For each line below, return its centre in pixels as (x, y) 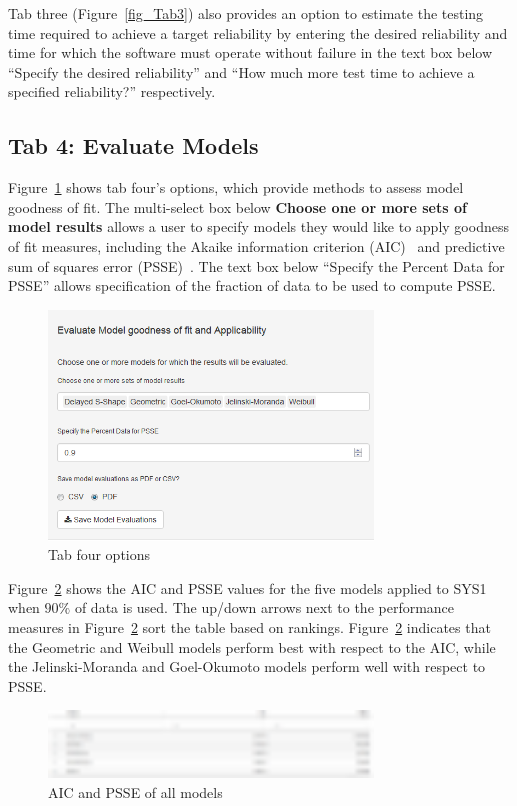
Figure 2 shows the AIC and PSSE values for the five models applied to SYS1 (247, 587)
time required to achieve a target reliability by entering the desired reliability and (258, 32)
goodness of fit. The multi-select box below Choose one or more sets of (237, 206)
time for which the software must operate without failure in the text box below (250, 52)
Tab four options (99, 554)
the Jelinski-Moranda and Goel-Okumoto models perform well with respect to (247, 666)
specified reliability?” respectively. (112, 91)
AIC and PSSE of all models (135, 792)
